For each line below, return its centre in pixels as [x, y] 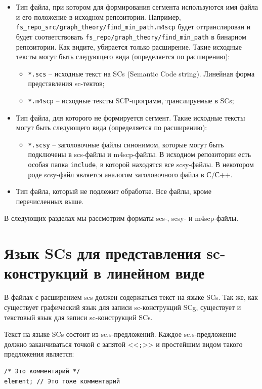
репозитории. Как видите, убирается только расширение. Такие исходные [129, 46]
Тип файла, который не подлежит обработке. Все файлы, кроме [114, 191]
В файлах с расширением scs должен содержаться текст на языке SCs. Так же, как [131, 297]
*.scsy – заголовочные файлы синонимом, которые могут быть [126, 144]
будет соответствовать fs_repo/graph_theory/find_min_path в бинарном [131, 36]
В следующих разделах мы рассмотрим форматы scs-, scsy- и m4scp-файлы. [121, 218]
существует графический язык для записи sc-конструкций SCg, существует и [123, 307]
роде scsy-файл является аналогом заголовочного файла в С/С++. [130, 174]
